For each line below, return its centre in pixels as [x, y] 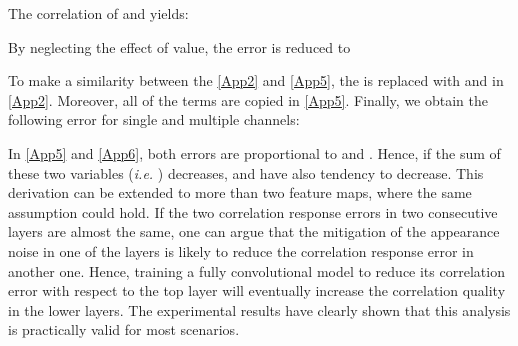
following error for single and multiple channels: [154, 119]
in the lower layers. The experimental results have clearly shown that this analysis [259, 309]
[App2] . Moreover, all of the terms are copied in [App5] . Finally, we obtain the [248, 99]
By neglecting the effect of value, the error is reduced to [179, 46]
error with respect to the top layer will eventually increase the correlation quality [257, 290]
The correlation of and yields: [98, 13]
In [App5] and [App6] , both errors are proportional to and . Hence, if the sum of [254, 152]
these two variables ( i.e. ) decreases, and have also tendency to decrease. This [246, 172]
